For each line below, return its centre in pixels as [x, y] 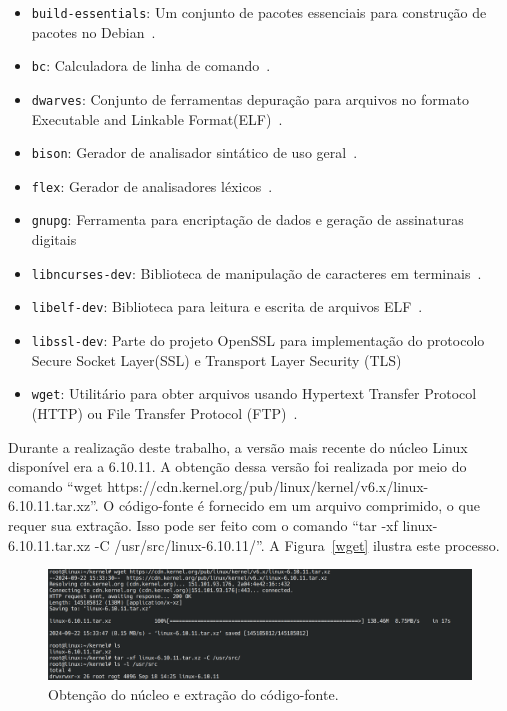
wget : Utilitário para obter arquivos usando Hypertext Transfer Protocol [254, 393]
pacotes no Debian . [93, 31]
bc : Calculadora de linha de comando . [151, 65]
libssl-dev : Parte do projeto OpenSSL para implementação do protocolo [258, 340]
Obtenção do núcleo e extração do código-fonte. [193, 693]
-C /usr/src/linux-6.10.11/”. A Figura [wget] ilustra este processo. [297, 544]
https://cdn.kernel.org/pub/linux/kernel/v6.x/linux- [268, 485]
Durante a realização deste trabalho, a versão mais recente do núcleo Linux [238, 446]
